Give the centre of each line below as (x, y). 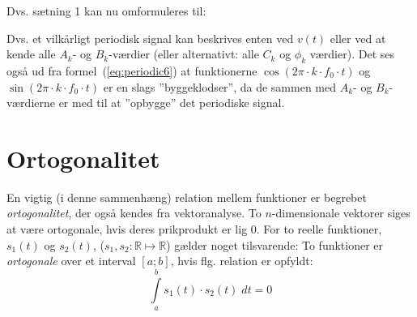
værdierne (31, 103)
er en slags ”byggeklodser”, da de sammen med (220, 86)
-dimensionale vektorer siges (341, 213)
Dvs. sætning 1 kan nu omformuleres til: (106, 11)
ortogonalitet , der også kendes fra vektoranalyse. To (134, 213)
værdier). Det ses (352, 54)
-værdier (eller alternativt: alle (184, 54)
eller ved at (358, 38)
